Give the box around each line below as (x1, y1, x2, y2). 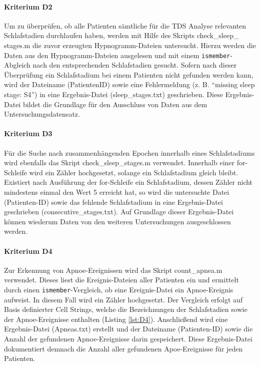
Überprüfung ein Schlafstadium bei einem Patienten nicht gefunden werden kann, (4, 69, 253, 80)
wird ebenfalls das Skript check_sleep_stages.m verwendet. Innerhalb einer (4, 157, 235, 168)
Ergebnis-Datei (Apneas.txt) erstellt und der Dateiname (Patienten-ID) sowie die (4, 323, 253, 334)
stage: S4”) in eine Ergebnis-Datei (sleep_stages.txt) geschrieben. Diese (4, 89, 223, 100)
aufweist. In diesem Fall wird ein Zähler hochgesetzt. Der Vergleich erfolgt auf (4, 294, 243, 304)
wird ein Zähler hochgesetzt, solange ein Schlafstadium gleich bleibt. (29, 167, 238, 177)
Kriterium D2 (4, 1, 52, 12)
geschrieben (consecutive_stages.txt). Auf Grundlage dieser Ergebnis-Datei (4, 206, 234, 217)
